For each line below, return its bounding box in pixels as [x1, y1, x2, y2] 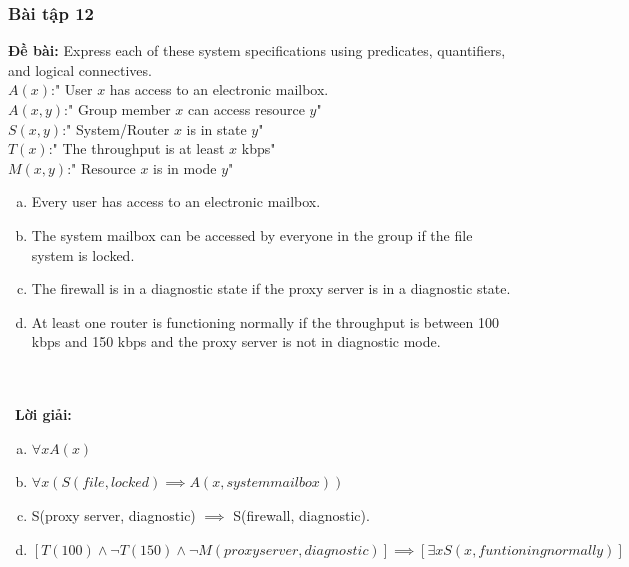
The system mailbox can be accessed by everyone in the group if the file [31, 224, 473, 245]
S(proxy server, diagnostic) [31, 504, 196, 525]
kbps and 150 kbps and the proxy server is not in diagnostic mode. [31, 331, 441, 352]
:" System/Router [62, 118, 170, 139]
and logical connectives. [8, 59, 152, 80]
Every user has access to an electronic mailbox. [31, 191, 321, 212]
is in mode [153, 157, 217, 178]
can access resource [187, 99, 305, 119]
